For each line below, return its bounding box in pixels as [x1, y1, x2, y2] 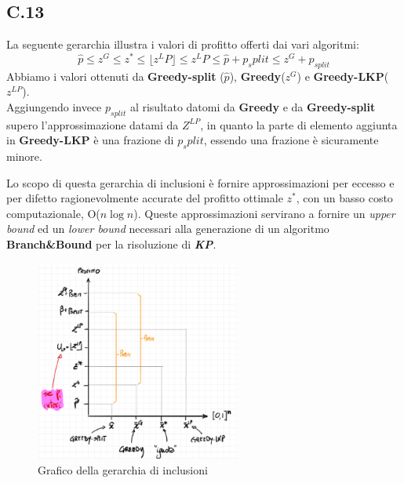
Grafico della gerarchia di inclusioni [38, 461, 208, 478]
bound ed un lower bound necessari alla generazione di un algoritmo [6, 220, 329, 237]
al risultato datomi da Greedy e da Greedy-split [129, 98, 376, 114]
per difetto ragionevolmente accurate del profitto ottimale [6, 190, 283, 206]
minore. [6, 148, 42, 165]
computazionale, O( [6, 205, 100, 221]
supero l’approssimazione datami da [6, 116, 179, 133]
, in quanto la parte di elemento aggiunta [200, 116, 398, 133]
